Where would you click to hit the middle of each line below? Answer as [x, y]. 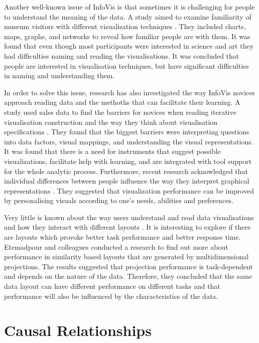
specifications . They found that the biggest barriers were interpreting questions [127, 132]
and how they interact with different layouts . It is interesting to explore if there [127, 227]
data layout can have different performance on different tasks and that [112, 286]
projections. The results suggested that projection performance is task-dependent [128, 266]
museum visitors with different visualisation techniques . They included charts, [125, 26]
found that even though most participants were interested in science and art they [129, 46]
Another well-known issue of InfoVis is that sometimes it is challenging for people [129, 7]
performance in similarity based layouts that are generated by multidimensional [126, 256]
